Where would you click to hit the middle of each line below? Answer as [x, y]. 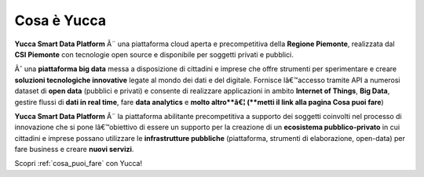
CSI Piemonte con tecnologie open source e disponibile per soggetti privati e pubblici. [154, 54]
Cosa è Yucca [60, 20]
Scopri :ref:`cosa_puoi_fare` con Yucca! [79, 164]
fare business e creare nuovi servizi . [74, 150]
